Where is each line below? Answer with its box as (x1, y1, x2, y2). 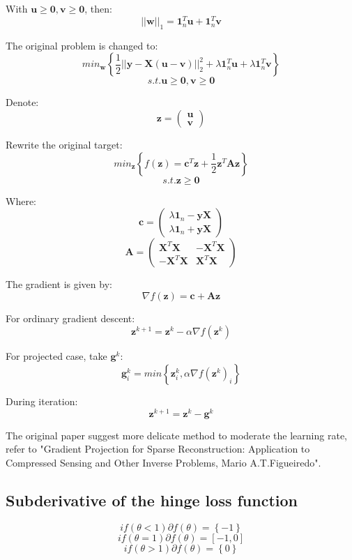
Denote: (6, 95, 39, 109)
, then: (84, 1, 112, 15)
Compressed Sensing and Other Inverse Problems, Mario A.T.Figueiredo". (6, 455, 321, 469)
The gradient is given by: (6, 277, 112, 292)
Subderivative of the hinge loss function (6, 489, 298, 510)
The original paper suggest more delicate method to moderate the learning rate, (6, 427, 347, 442)
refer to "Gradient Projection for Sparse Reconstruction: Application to (6, 441, 310, 456)
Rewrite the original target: (6, 137, 123, 152)
